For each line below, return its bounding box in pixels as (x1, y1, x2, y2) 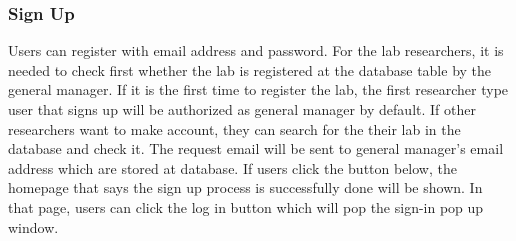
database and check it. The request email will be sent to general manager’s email (8, 138, 504, 159)
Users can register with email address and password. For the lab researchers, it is (8, 40, 504, 61)
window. (8, 216, 59, 237)
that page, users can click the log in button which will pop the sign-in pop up (8, 196, 484, 217)
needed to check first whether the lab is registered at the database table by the (8, 59, 492, 80)
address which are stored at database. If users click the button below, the (8, 157, 457, 178)
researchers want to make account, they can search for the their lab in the (8, 118, 461, 139)
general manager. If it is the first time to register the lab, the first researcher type (8, 79, 509, 100)
